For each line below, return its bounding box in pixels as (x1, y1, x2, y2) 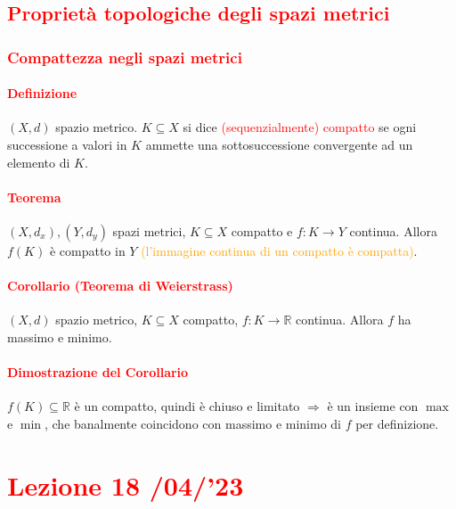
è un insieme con (327, 397, 419, 415)
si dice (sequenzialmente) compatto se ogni (183, 118, 417, 136)
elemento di (7, 152, 70, 171)
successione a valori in (7, 135, 127, 154)
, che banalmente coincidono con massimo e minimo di (44, 414, 341, 432)
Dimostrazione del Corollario (7, 363, 189, 382)
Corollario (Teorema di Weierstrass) (7, 276, 233, 295)
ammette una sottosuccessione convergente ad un (145, 135, 413, 154)
